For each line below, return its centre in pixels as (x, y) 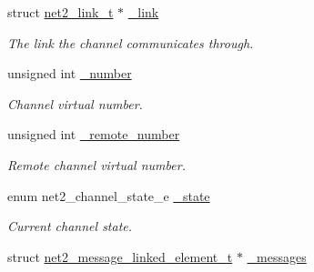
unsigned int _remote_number (94, 134)
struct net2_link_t (61, 12)
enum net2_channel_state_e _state (109, 195)
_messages (277, 256)
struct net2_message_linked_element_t (120, 256)
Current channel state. (70, 226)
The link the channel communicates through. (131, 42)
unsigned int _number (70, 73)
